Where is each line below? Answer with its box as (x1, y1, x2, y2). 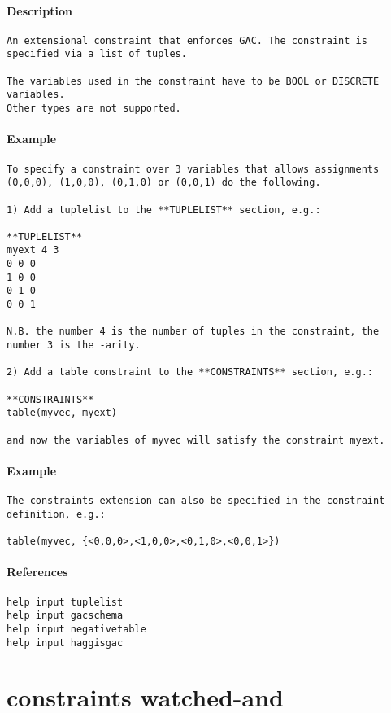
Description (7, 2, 73, 19)
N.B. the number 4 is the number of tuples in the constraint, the (7, 326, 380, 338)
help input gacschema (7, 610, 124, 622)
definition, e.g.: (7, 508, 106, 520)
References (7, 563, 68, 580)
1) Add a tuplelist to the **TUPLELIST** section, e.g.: (7, 203, 321, 216)
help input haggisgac (7, 636, 124, 649)
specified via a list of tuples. (7, 48, 187, 60)
